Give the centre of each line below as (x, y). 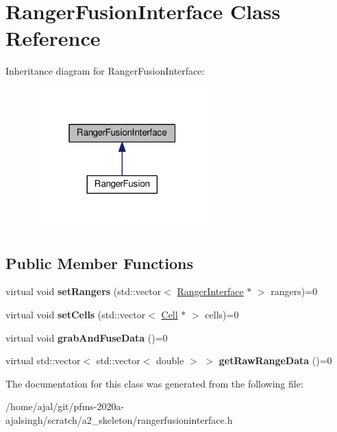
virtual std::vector (43, 360)
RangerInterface (210, 291)
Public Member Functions (99, 263)
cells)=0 (222, 314)
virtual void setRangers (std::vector (84, 291)
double (170, 360)
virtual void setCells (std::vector (76, 314)
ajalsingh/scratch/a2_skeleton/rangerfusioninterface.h (119, 419)
